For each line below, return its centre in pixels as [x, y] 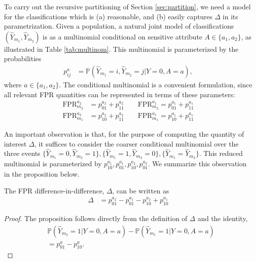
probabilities [23, 58]
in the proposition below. [42, 174]
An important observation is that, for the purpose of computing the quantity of [124, 133]
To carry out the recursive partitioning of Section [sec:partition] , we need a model [128, 6]
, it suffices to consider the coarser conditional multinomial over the [136, 143]
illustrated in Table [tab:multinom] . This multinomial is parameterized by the [121, 49]
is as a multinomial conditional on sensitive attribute [123, 36]
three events [22, 153]
